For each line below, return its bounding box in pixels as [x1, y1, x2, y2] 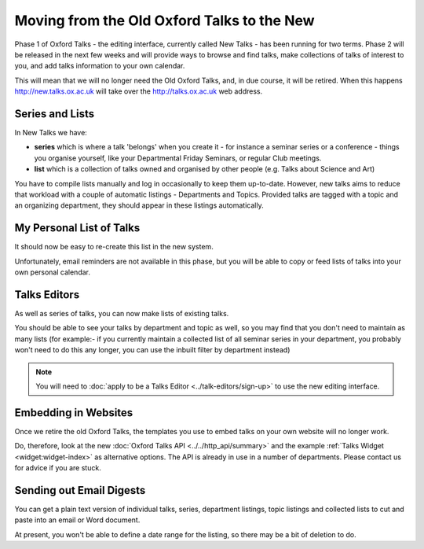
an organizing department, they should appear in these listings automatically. [14, 201, 264, 210]
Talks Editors [14, 288, 80, 301]
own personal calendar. [14, 267, 90, 277]
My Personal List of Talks [14, 221, 141, 235]
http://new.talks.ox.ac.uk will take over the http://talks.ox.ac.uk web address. [14, 87, 263, 96]
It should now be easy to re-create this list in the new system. [14, 242, 214, 252]
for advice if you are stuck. [14, 462, 101, 472]
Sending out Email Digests [14, 484, 146, 497]
